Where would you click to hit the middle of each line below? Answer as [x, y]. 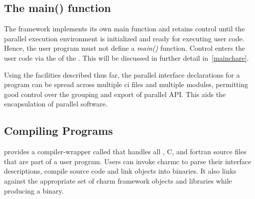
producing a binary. [34, 190]
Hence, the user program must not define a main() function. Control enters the [125, 48]
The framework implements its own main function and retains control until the [125, 29]
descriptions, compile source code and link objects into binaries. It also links [120, 171]
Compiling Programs [59, 131]
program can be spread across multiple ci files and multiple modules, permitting [126, 84]
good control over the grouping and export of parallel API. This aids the [115, 94]
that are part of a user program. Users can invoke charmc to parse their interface [128, 161]
